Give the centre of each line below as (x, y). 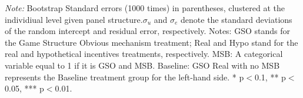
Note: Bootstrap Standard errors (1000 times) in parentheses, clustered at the (145, 8)
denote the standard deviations (237, 19)
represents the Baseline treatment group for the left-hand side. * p (124, 77)
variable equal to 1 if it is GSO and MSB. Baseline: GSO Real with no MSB (142, 65)
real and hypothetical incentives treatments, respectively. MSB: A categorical (144, 54)
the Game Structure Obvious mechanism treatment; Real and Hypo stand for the (151, 42)
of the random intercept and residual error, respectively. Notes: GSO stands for (147, 31)
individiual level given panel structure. (74, 19)
